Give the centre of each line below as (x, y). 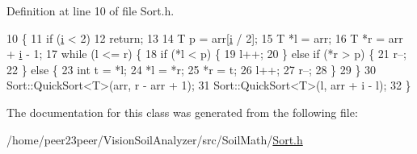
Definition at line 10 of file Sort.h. (91, 10)
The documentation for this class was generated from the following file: (182, 112)
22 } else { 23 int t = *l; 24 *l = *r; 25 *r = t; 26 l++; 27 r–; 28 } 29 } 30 (192, 69)
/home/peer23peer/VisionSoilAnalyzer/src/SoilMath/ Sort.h (155, 139)
